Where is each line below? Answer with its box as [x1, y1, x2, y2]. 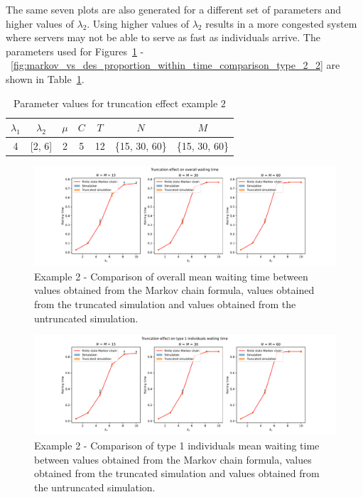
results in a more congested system [205, 16, 357, 31]
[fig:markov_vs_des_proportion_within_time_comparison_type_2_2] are [11, 58, 340, 72]
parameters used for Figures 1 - [6, 43, 144, 58]
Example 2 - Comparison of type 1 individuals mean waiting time [34, 438, 320, 453]
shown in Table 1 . [6, 71, 85, 86]
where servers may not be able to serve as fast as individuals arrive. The [6, 30, 320, 45]
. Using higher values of [87, 16, 190, 31]
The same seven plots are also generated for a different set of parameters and [6, 2, 341, 16]
